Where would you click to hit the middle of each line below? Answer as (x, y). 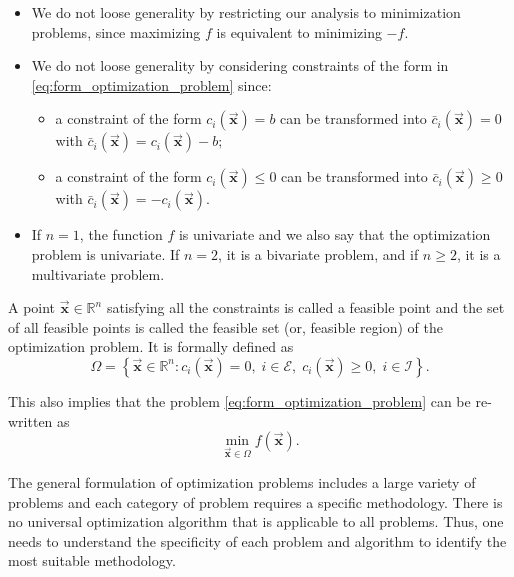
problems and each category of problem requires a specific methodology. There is (255, 501)
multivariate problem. (98, 273)
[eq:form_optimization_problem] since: (151, 84)
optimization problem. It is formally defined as (151, 346)
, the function (121, 234)
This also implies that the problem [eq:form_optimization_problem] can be (239, 400)
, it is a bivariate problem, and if (318, 253)
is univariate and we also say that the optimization (334, 234)
